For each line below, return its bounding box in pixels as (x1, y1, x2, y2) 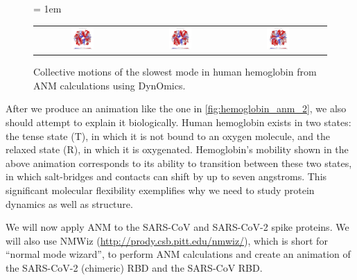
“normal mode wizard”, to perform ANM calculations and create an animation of (6, 247, 351, 261)
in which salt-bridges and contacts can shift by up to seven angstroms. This (6, 169, 327, 184)
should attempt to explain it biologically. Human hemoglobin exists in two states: (6, 115, 351, 130)
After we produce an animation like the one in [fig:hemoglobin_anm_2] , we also (6, 101, 347, 116)
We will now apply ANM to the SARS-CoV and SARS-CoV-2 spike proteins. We (6, 220, 349, 234)
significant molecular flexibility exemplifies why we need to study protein (6, 183, 315, 198)
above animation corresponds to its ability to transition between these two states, (6, 155, 352, 170)
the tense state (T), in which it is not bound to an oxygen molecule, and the (6, 128, 331, 143)
